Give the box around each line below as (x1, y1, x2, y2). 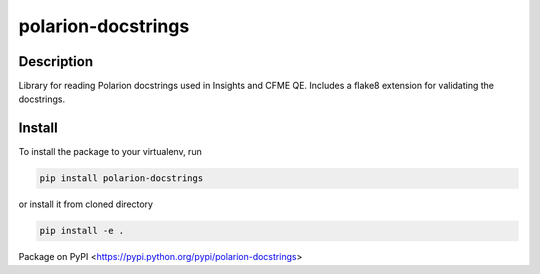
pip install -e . (39, 225, 125, 237)
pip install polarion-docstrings (39, 173, 204, 184)
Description (18, 53, 94, 70)
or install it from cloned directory (18, 198, 154, 210)
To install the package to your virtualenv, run (18, 146, 202, 158)
